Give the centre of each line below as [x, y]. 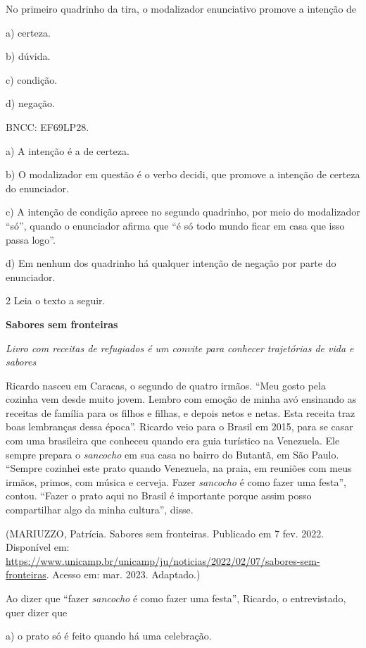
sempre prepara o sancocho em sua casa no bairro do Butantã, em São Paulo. [172, 454]
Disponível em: [38, 547]
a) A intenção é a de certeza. [68, 150]
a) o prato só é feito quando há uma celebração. [109, 636]
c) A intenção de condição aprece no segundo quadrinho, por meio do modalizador [183, 212]
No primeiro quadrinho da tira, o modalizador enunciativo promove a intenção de [181, 8]
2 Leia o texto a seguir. [56, 300]
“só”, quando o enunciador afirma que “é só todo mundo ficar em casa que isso [175, 225]
